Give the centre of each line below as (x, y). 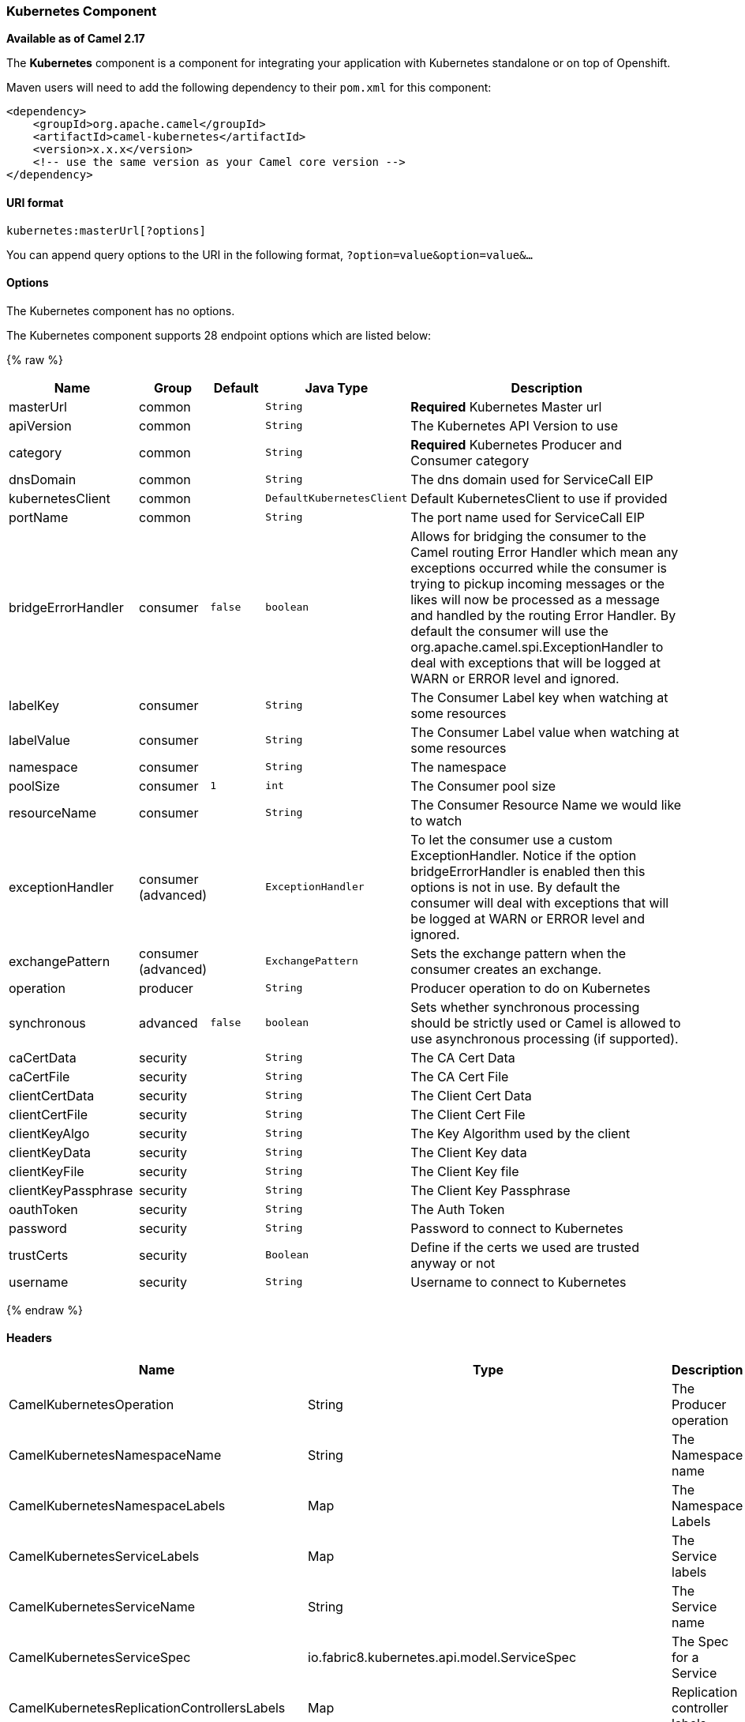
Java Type (337, 387)
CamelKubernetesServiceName (102, 1607)
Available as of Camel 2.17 (76, 39)
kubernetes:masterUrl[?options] (106, 230)
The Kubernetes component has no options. (121, 310)
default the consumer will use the (509, 631)
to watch (436, 820)
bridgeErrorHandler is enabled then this (528, 871)
